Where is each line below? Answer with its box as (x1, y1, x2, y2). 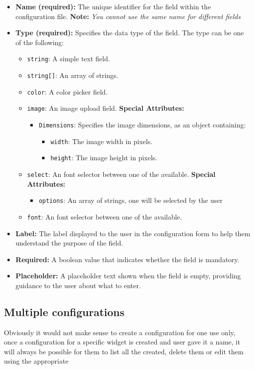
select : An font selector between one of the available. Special (27, 169, 216, 179)
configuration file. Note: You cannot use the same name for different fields (15, 11, 241, 21)
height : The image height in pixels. (50, 152, 158, 163)
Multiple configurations (4, 304, 125, 319)
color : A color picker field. (27, 86, 108, 97)
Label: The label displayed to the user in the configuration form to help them (15, 228, 251, 238)
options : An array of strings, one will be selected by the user (39, 195, 223, 205)
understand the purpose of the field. (15, 238, 123, 248)
